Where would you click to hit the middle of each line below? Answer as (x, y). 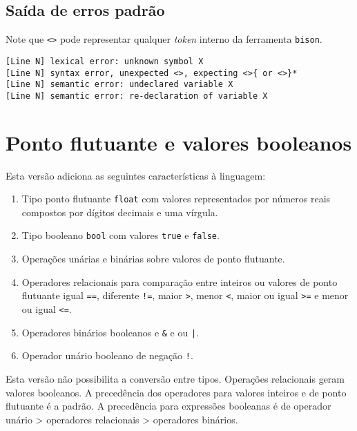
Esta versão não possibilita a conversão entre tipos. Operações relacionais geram (175, 378)
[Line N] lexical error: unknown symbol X (105, 61)
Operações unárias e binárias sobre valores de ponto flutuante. (153, 259)
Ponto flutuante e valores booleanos (179, 142)
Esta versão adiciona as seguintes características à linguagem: (136, 175)
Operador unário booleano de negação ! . (107, 355)
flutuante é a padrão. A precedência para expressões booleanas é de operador (168, 406)
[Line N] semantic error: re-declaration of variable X (137, 96)
